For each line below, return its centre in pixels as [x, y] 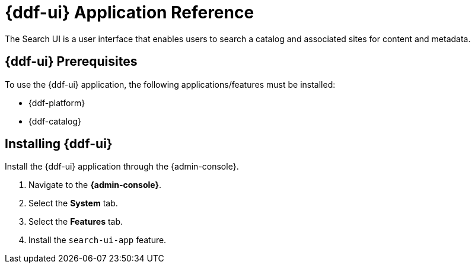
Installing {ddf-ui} [59, 144]
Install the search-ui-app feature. [98, 240]
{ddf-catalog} [55, 121]
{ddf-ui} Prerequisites [71, 62]
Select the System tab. [73, 203]
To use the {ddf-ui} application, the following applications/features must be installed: [170, 84]
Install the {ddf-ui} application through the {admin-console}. [122, 167]
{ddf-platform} [57, 103]
